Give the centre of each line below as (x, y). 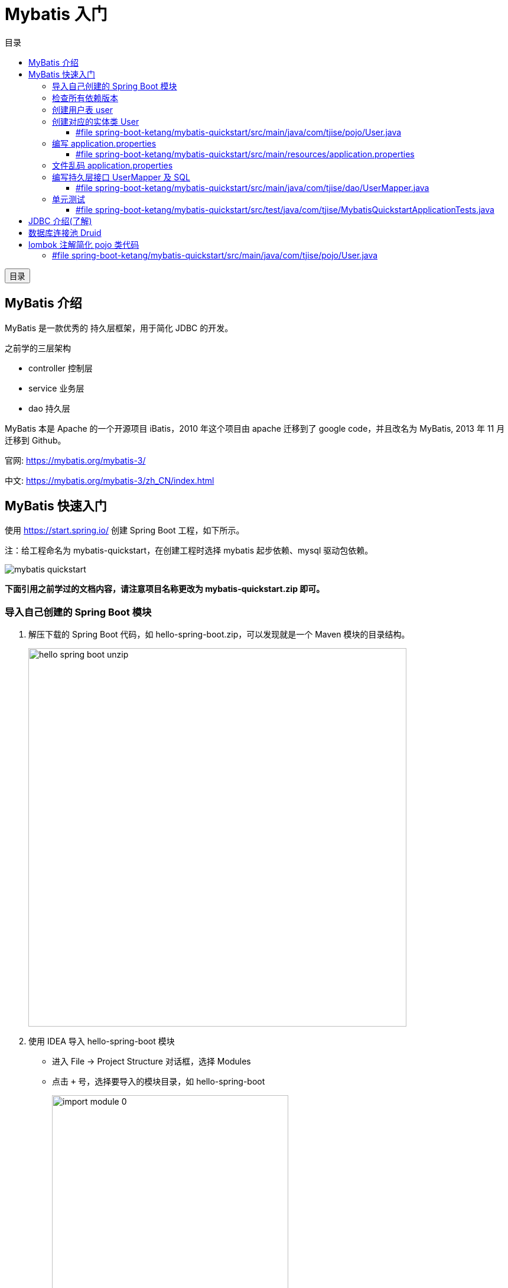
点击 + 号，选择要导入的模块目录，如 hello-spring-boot (159, 1082)
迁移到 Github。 (35, 440)
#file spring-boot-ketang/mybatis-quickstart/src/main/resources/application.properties (245, 154)
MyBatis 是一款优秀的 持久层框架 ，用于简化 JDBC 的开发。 (119, 328)
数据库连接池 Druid (65, 232)
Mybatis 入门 (56, 14)
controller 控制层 (61, 368)
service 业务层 (56, 388)
